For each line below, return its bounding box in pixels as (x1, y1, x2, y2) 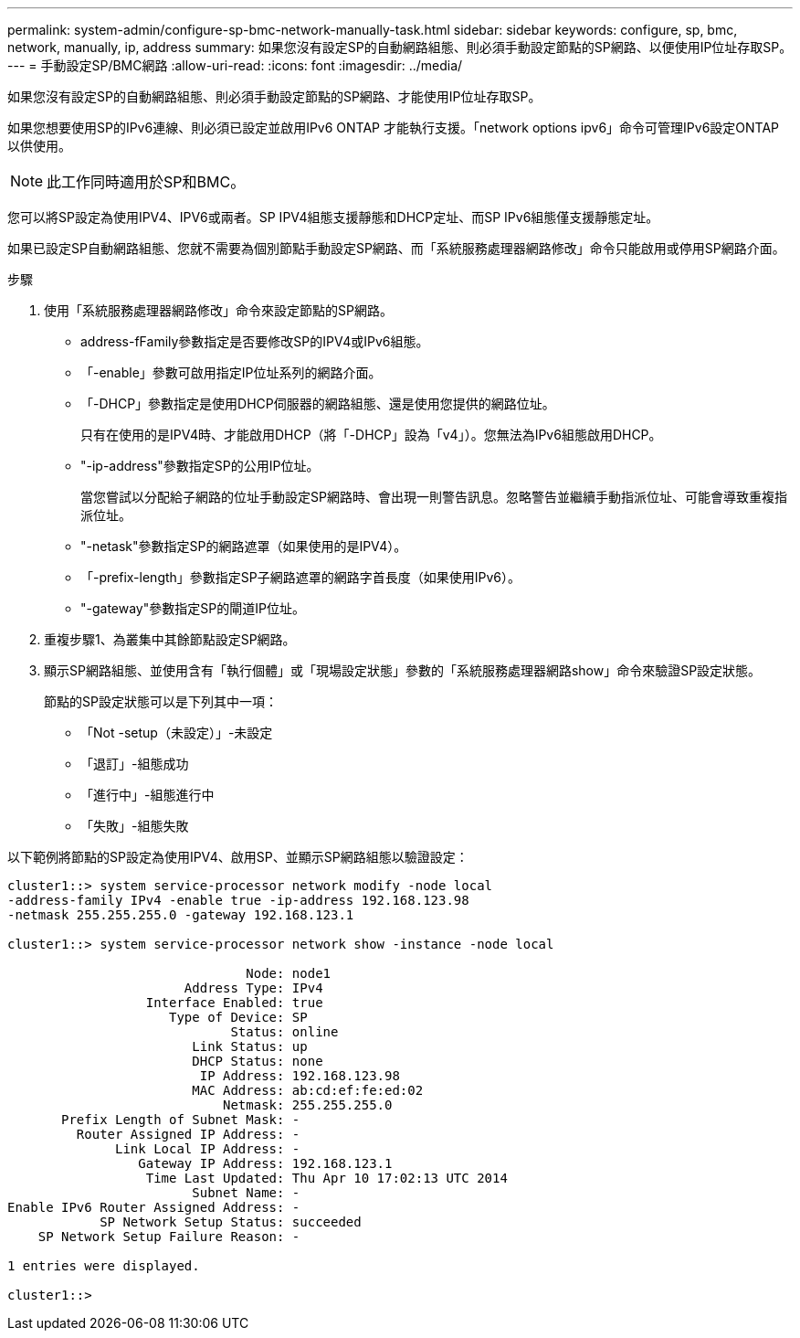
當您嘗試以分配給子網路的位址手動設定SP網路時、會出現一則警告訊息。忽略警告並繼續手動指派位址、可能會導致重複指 (80, 489, 787, 504)
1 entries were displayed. (7, 1258, 200, 1273)
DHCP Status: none (192, 1054, 323, 1068)
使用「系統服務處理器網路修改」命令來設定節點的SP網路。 (44, 303, 393, 318)
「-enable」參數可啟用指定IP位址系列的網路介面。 (80, 365, 382, 380)
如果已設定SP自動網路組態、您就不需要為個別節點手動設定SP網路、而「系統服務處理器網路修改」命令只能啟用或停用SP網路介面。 (7, 240, 785, 256)
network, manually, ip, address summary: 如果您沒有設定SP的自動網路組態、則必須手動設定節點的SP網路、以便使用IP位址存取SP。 (7, 39, 793, 55)
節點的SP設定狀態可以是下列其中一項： (44, 694, 278, 709)
